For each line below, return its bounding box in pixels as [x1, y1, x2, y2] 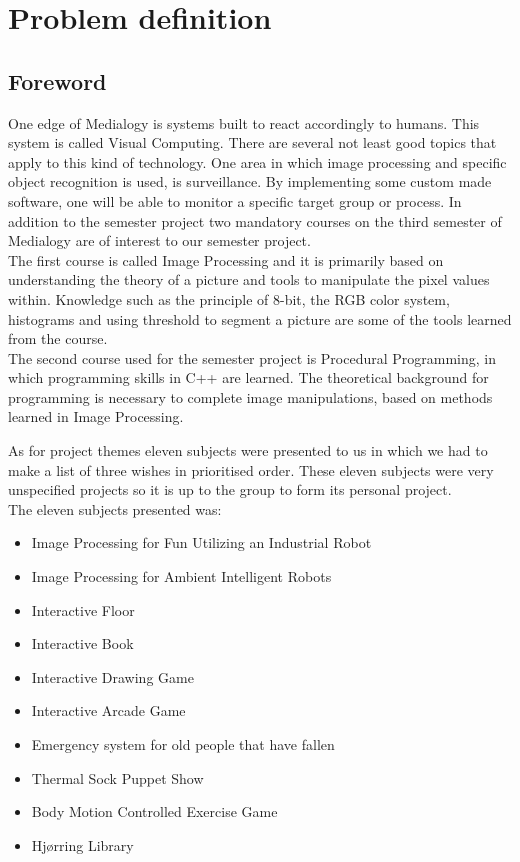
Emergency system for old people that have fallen [31, 734, 335, 755]
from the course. [8, 328, 108, 349]
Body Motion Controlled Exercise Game [31, 801, 278, 822]
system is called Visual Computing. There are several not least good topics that [8, 132, 497, 153]
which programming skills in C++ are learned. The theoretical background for [8, 367, 489, 388]
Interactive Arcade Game [31, 700, 186, 721]
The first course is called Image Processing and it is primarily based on [8, 249, 444, 270]
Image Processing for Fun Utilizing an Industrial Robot [31, 532, 372, 553]
